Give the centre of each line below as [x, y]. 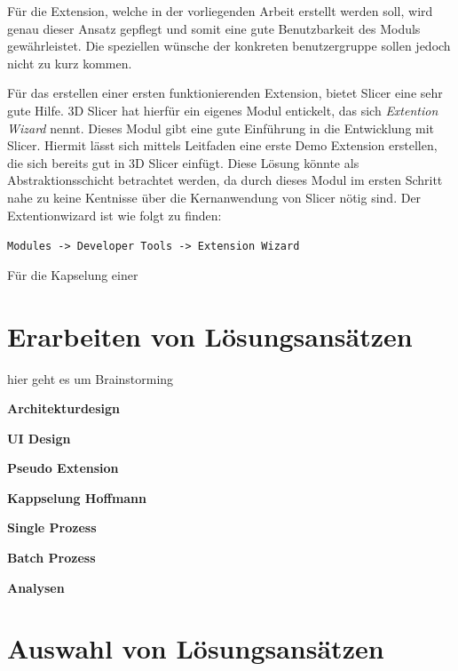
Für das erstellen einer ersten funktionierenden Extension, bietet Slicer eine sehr [225, 93]
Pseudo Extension [63, 468]
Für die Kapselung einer [73, 274]
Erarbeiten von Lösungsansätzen [210, 335]
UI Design [39, 438]
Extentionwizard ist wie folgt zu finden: [114, 215]
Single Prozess [52, 527]
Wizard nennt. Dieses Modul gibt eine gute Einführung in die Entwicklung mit [221, 128]
